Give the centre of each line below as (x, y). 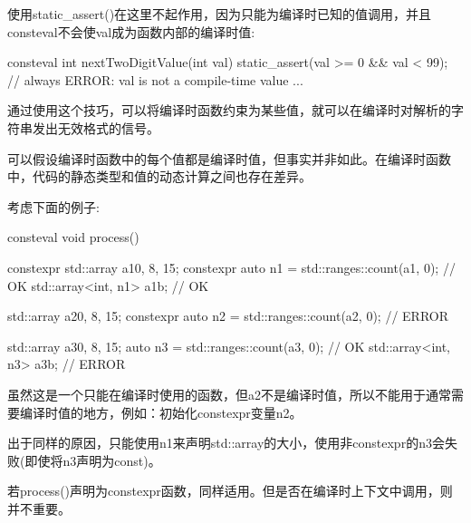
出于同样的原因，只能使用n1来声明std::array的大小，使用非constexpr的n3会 (226, 443)
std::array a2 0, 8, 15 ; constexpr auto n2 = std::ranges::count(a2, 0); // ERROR (228, 316)
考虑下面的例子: (53, 206)
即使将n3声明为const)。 (93, 460)
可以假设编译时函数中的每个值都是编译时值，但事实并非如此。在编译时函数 (229, 158)
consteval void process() (73, 237)
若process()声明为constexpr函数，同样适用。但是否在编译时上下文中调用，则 (230, 491)
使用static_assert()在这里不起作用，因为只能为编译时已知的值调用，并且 (220, 14)
